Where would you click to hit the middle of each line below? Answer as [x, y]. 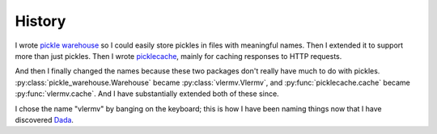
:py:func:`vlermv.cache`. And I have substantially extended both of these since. [147, 94]
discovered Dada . [45, 119]
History [40, 21]
